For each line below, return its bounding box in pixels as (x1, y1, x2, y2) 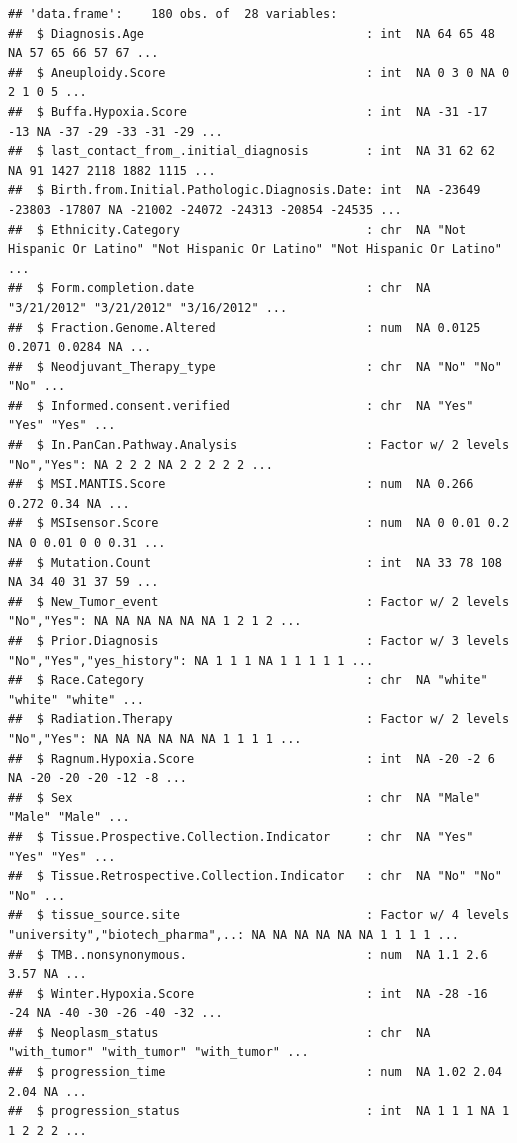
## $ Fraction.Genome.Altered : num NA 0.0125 (8, 320, 481, 335)
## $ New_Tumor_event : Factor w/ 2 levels (8, 594, 510, 609)
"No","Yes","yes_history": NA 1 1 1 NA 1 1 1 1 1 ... (8, 653, 374, 668)
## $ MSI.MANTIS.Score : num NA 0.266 (8, 477, 474, 492)
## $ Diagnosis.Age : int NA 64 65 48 (8, 26, 495, 41)
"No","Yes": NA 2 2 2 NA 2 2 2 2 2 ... (8, 457, 273, 472)
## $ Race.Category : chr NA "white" (8, 673, 488, 688)
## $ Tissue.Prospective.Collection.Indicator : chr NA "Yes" (8, 829, 474, 844)
